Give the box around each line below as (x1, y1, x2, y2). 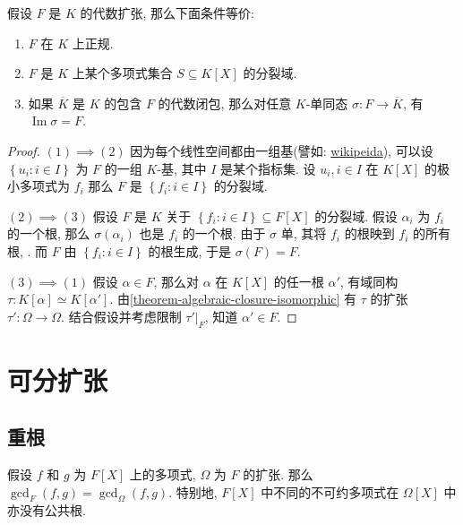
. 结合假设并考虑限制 (61, 306, 182, 325)
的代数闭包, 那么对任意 (158, 93, 292, 112)
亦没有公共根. (7, 501, 86, 520)
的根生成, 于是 (148, 241, 231, 260)
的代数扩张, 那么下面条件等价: (80, 4, 255, 22)
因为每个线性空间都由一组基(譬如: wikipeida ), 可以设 (130, 141, 433, 159)
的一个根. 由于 (182, 224, 266, 243)
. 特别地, (168, 482, 218, 501)
